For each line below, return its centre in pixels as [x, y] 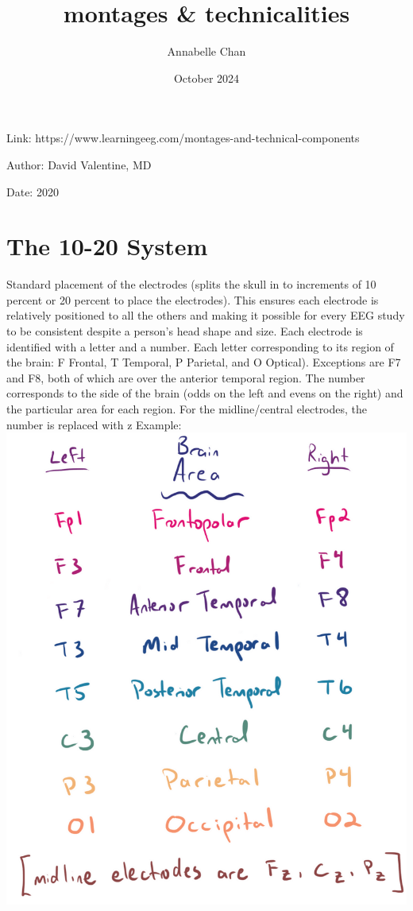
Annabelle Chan [206, 51]
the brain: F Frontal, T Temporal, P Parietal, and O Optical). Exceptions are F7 [204, 362]
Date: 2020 [33, 191]
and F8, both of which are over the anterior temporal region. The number [186, 377]
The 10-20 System [107, 246]
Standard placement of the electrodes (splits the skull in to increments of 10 [191, 284]
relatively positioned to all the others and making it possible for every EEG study [206, 315]
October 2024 [206, 78]
